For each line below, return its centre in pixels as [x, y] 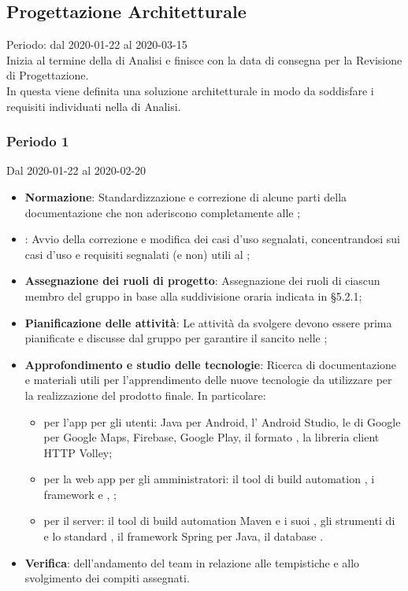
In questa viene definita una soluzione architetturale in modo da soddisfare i [190, 90]
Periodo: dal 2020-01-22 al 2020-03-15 [97, 44]
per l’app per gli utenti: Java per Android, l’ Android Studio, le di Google [222, 421]
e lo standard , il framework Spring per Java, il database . [184, 536]
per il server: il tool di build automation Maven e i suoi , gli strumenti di [219, 521]
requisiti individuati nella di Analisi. [94, 106]
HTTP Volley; [78, 452]
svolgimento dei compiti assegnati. [107, 578]
